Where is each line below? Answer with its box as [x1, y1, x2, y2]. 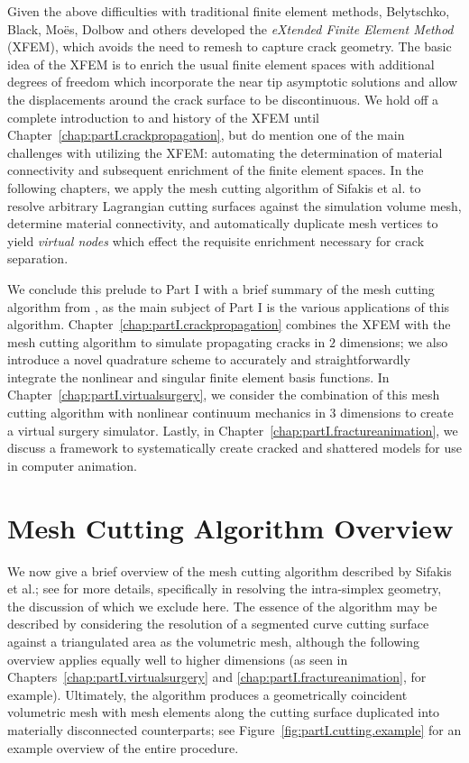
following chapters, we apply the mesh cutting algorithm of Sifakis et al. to [7, 178, 421, 197]
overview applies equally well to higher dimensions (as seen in [7, 649, 348, 668]
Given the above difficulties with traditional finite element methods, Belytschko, [7, 2, 450, 20]
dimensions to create [340, 403, 454, 422]
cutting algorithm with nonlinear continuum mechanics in [7, 403, 326, 422]
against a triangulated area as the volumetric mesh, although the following [7, 631, 419, 650]
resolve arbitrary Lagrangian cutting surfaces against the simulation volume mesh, [7, 196, 462, 215]
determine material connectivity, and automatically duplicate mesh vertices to [7, 214, 438, 233]
